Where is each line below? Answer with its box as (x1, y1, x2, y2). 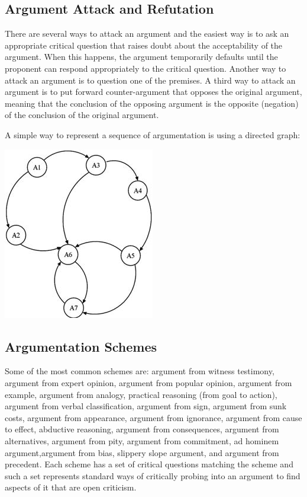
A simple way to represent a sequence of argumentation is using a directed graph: (5, 128, 300, 141)
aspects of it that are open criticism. (5, 481, 137, 493)
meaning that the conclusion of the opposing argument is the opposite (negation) (5, 97, 299, 109)
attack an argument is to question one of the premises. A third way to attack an (5, 74, 296, 86)
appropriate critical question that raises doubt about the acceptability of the (5, 39, 283, 51)
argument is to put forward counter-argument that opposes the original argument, (5, 85, 302, 98)
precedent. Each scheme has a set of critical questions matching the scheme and (5, 458, 293, 470)
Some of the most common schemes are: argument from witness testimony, (5, 365, 274, 377)
